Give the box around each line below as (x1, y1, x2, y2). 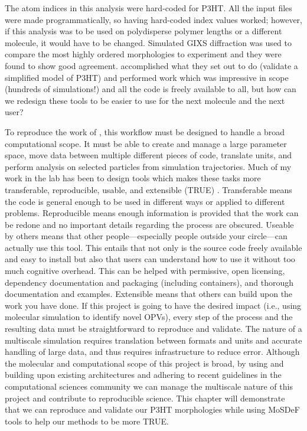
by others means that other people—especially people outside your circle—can (5, 230, 288, 242)
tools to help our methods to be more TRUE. (5, 414, 169, 427)
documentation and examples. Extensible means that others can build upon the (5, 288, 293, 300)
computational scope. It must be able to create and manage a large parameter (5, 137, 287, 149)
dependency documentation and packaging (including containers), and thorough (5, 276, 294, 288)
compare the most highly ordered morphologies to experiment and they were (5, 48, 282, 60)
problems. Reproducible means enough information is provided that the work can (5, 207, 299, 219)
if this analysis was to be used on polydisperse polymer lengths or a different (5, 25, 282, 37)
